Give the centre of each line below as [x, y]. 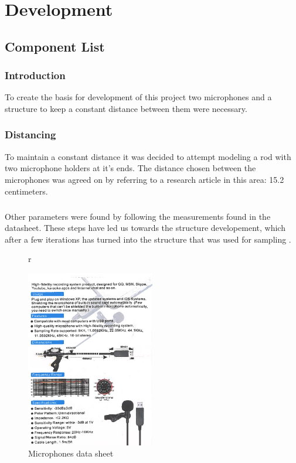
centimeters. [26, 191]
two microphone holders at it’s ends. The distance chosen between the [130, 168]
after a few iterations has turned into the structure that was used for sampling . [148, 239]
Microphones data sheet [71, 453]
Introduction [35, 75]
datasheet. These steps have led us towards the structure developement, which [145, 228]
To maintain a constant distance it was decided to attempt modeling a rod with [148, 156]
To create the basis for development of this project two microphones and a [138, 97]
